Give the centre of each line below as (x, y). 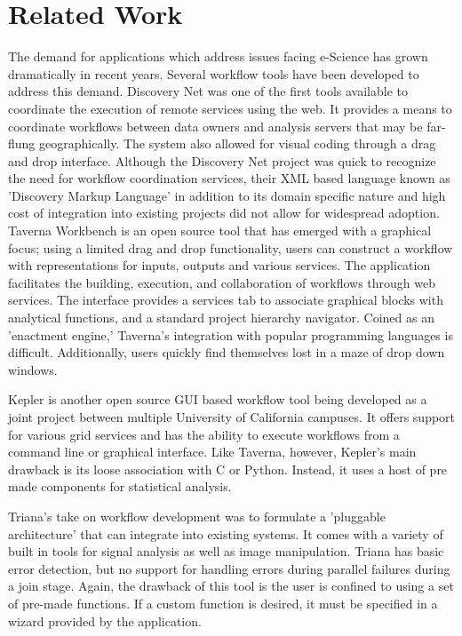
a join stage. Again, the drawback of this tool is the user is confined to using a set (231, 586)
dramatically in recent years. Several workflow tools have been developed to (214, 73)
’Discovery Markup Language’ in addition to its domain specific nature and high (227, 195)
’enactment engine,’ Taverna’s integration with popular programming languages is (231, 334)
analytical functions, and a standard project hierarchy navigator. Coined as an (221, 318)
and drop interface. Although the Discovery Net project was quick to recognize (222, 160)
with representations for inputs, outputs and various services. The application (219, 265)
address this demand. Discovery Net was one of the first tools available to (208, 91)
